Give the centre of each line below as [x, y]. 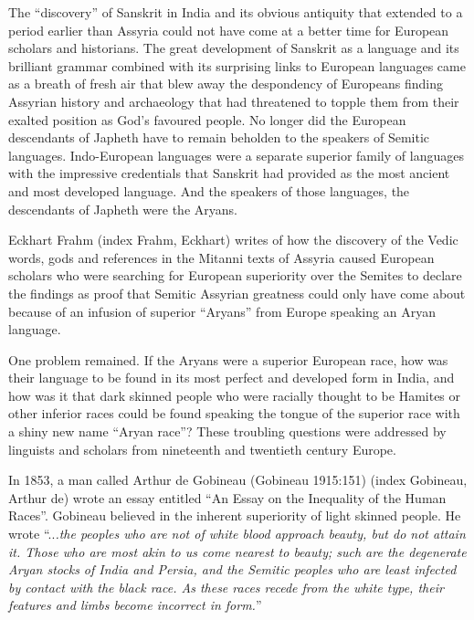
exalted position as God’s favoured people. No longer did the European [207, 119]
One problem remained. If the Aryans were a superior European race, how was [228, 359]
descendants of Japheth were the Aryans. [123, 209]
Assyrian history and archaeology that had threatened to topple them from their [234, 101]
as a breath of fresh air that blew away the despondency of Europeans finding [226, 84]
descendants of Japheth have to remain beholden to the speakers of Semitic [219, 137]
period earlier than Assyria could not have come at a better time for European [229, 30]
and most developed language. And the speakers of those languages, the [209, 190]
